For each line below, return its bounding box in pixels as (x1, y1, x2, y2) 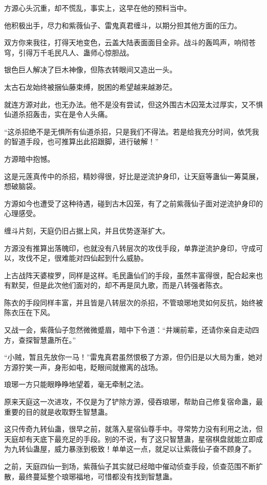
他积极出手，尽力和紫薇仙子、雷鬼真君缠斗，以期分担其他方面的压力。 (4, 20, 241, 30)
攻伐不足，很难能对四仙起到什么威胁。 (18, 253, 148, 263)
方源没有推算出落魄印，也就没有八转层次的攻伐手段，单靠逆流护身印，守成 (4, 242, 256, 253)
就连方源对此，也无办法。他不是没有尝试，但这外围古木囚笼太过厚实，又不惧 (4, 99, 263, 109)
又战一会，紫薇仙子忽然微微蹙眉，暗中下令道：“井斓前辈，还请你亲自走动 (4, 324, 252, 335)
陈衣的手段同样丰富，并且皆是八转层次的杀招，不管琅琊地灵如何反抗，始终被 (4, 297, 263, 307)
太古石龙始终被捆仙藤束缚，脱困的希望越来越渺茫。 (4, 81, 177, 92)
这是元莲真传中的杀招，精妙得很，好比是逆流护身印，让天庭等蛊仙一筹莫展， (4, 170, 263, 181)
